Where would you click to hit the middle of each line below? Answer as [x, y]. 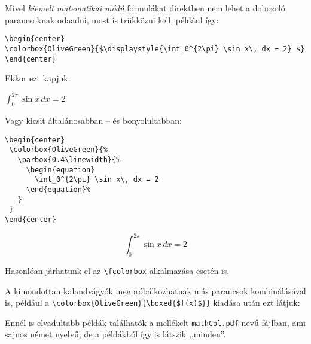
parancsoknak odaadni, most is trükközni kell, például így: [112, 19]
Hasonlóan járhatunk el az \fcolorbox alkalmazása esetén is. [117, 270]
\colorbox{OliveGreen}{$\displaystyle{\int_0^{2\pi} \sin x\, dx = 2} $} [155, 49]
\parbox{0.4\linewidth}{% [69, 159]
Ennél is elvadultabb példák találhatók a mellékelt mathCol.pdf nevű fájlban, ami [155, 322]
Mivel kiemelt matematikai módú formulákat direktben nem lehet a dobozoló [145, 8]
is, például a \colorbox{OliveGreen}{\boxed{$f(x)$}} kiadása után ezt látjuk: [153, 302]
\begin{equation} [60, 170]
